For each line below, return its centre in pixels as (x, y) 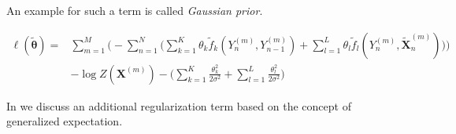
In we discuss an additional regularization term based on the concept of (179, 105)
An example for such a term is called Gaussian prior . (135, 10)
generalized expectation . (65, 121)
